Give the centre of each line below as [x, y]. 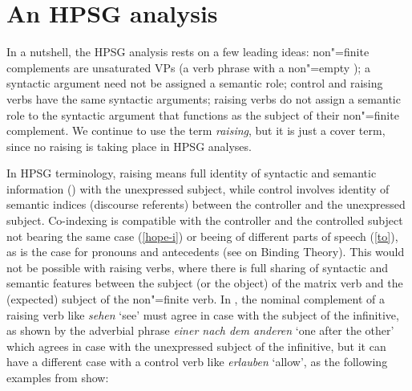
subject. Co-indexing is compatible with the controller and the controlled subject [205, 220]
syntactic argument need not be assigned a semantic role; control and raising [195, 83]
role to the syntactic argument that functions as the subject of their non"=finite [203, 114]
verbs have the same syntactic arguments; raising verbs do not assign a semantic [204, 98]
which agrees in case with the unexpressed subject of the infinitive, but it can [196, 346]
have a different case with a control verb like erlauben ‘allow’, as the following [197, 362]
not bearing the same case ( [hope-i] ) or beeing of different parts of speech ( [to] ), [202, 236]
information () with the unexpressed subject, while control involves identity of [198, 188]
